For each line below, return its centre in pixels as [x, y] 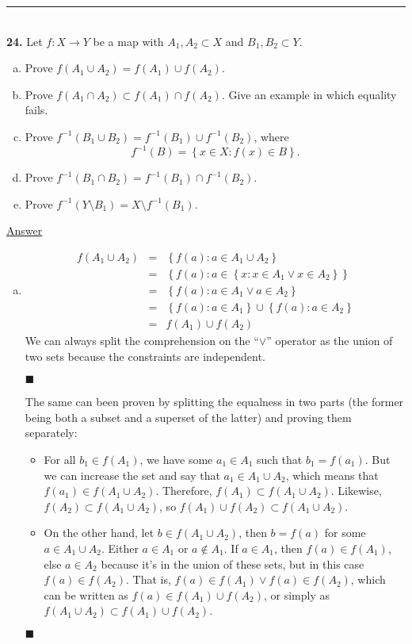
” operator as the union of [330, 340]
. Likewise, [356, 491]
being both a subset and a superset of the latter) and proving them [188, 417]
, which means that [332, 475]
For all [60, 459]
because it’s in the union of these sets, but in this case [233, 563]
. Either [120, 548]
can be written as [86, 594]
